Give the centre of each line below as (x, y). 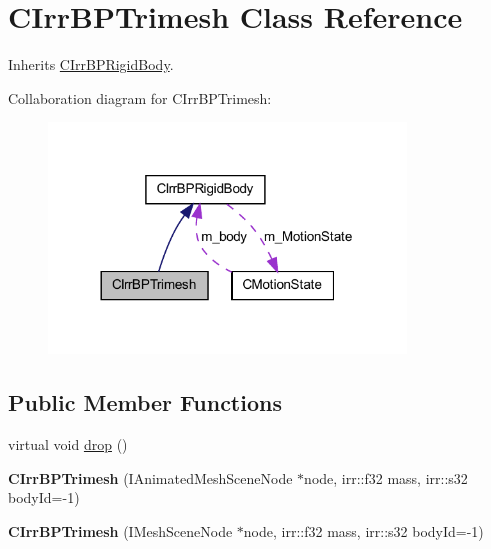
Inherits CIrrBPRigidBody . (91, 64)
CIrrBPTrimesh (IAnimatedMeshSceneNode (150, 477)
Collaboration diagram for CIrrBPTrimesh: (140, 97)
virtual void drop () (68, 444)
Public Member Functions (145, 402)
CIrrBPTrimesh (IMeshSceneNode (120, 530)
